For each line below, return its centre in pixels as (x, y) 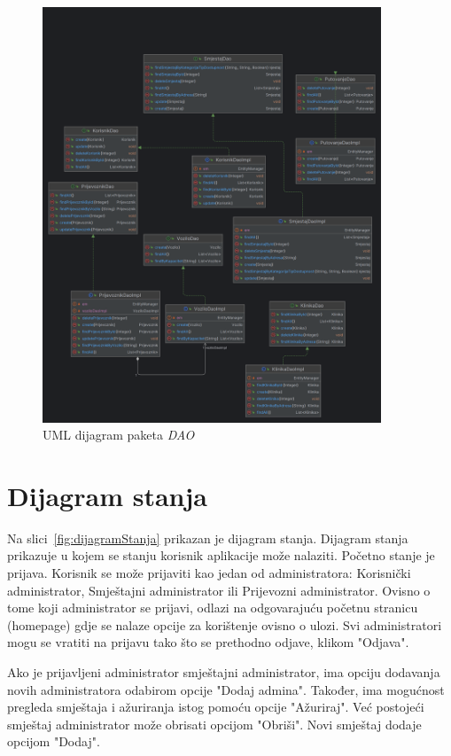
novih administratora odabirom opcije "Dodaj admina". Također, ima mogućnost (226, 689)
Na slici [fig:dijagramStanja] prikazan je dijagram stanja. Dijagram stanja (208, 538)
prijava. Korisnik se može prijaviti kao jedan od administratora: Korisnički (209, 573)
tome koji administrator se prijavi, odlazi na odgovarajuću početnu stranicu (213, 608)
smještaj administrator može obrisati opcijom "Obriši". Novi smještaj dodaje (214, 724)
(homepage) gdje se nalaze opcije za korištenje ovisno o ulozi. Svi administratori (225, 624)
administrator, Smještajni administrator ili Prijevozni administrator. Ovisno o (219, 590)
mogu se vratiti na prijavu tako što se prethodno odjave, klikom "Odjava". (208, 642)
